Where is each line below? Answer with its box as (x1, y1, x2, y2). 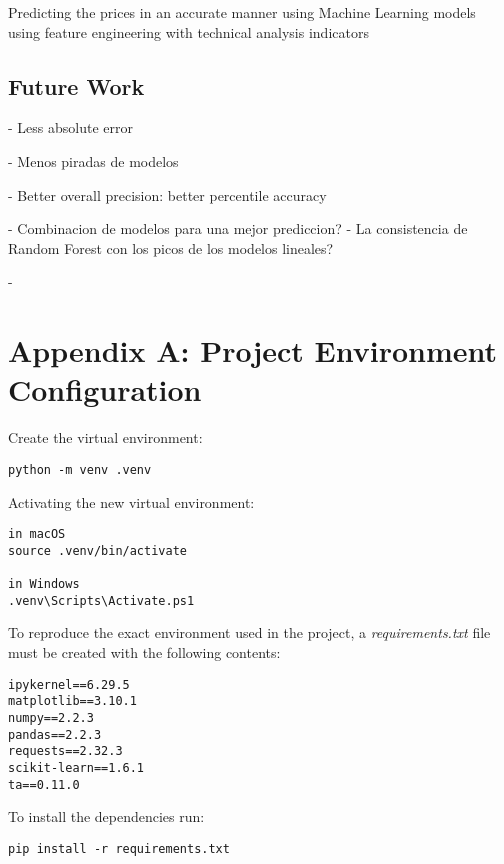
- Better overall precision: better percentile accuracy (8, 184, 327, 205)
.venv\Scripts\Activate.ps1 (8, 593, 195, 608)
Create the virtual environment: (8, 427, 203, 448)
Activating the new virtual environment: (8, 491, 255, 512)
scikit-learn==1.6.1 (8, 760, 145, 775)
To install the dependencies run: (8, 806, 205, 827)
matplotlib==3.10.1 (8, 694, 137, 709)
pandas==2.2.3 (8, 727, 102, 742)
